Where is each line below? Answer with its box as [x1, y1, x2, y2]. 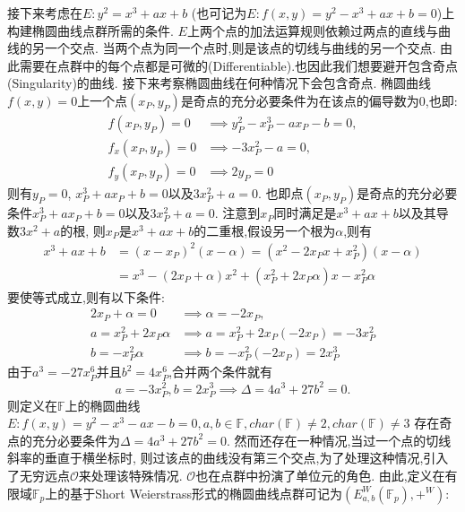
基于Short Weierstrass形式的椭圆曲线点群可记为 [70, 483, 342, 502]
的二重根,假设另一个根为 [194, 221, 336, 239]
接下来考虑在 [7, 4, 82, 22]
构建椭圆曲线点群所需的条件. [7, 21, 174, 39]
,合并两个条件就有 [168, 362, 273, 381]
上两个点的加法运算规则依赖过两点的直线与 [186, 21, 438, 39]
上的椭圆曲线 [65, 395, 141, 414]
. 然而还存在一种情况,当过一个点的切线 [226, 430, 452, 449]
